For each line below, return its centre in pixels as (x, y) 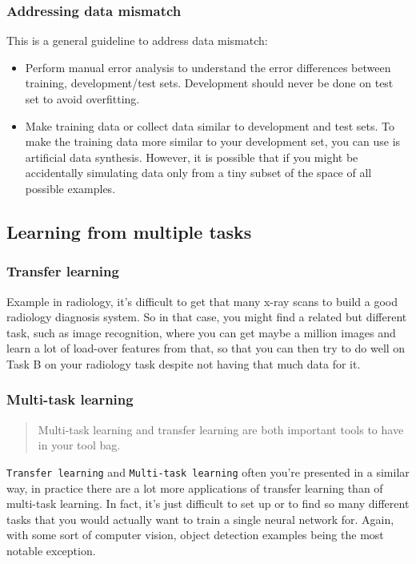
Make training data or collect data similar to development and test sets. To (210, 125)
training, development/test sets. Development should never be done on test (209, 83)
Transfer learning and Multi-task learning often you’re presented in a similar (208, 471)
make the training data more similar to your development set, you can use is (213, 141)
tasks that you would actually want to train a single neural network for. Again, (200, 519)
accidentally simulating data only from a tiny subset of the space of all (198, 173)
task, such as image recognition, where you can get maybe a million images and (201, 332)
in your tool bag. (79, 445)
